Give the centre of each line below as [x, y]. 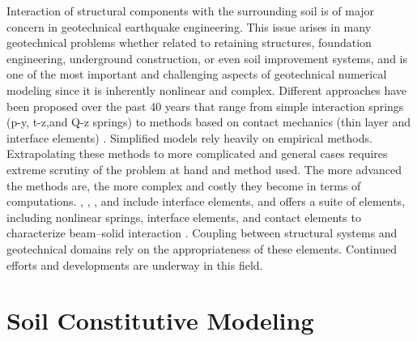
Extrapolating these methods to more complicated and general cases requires [197, 153]
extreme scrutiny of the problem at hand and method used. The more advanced [204, 169]
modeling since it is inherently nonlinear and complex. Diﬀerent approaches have [207, 90]
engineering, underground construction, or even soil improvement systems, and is [207, 58]
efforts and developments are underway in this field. [135, 264]
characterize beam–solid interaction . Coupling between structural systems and [202, 233]
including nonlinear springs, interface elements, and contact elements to [184, 217]
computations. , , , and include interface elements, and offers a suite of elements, [206, 201]
